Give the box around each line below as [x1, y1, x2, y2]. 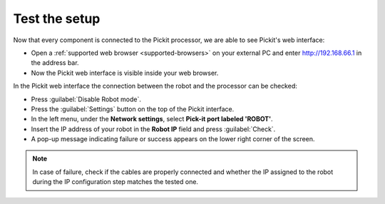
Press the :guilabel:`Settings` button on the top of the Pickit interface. [31, 104, 235, 113]
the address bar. [31, 58, 79, 67]
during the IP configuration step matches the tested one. [32, 178, 199, 186]
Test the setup [13, 11, 101, 26]
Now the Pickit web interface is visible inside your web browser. [31, 68, 219, 77]
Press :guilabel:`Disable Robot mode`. [31, 95, 142, 103]
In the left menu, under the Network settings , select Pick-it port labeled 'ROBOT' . [31, 115, 274, 123]
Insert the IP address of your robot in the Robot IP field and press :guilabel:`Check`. [31, 125, 276, 133]
